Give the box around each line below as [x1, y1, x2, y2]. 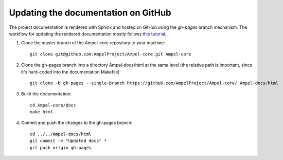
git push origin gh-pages [30, 145, 92, 150]
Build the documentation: [21, 91, 71, 97]
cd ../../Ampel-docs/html [30, 131, 92, 137]
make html [30, 109, 53, 115]
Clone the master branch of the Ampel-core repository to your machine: [21, 40, 165, 46]
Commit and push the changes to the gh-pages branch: [21, 120, 133, 126]
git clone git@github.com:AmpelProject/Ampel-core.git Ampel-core [30, 51, 192, 57]
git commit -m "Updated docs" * [30, 138, 107, 143]
